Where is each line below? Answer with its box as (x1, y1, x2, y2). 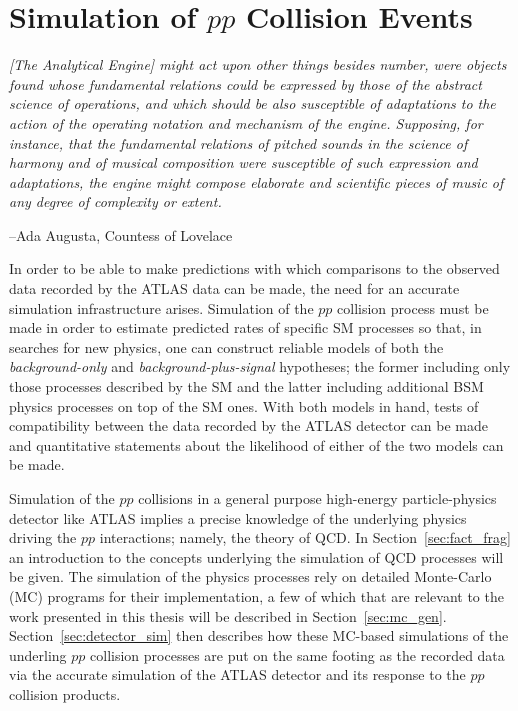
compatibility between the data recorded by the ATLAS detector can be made (9, 415, 489, 436)
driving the (9, 527, 77, 548)
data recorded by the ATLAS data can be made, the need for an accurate (9, 278, 460, 299)
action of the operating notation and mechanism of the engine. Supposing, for (9, 112, 483, 133)
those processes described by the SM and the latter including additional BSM (9, 376, 484, 397)
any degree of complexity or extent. (9, 191, 222, 212)
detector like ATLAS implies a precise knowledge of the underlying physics (9, 507, 467, 528)
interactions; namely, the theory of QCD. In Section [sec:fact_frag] (99, 527, 511, 548)
